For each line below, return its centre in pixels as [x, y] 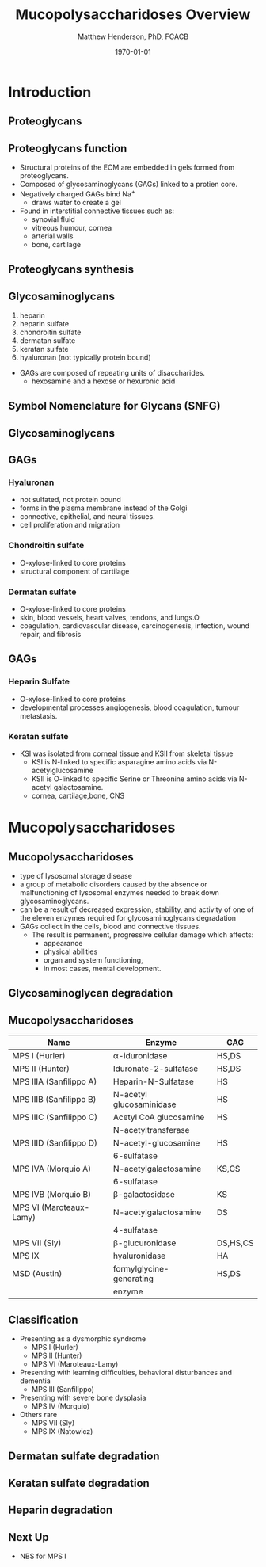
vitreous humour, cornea [72, 227]
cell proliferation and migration [70, 525]
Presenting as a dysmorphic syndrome [83, 1339]
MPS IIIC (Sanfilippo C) [55, 1117]
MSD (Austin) [37, 1274]
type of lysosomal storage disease [76, 876]
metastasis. [38, 715]
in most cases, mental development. [102, 969]
